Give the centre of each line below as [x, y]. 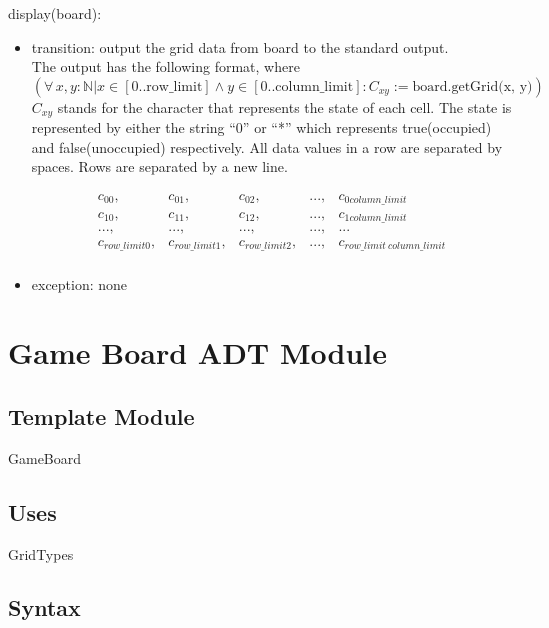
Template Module [101, 415]
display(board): [55, 13]
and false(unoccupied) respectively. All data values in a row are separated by [267, 146]
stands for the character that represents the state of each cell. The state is [284, 106]
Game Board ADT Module [198, 352]
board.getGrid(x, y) [472, 86]
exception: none [79, 283]
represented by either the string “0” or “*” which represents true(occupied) [261, 127]
